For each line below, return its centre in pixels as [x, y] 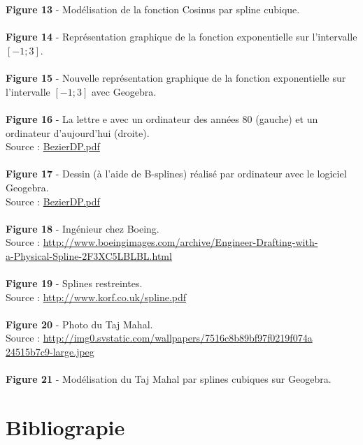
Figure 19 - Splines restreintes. [74, 283]
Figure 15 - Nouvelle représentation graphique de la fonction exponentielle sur [176, 78]
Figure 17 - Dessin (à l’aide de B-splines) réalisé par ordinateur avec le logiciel [176, 174]
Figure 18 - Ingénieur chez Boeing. [83, 228]
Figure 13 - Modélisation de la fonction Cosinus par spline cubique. [153, 9]
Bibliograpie [65, 427]
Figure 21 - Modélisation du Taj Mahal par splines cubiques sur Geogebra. [169, 379]
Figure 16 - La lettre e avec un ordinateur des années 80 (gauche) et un [162, 118]
